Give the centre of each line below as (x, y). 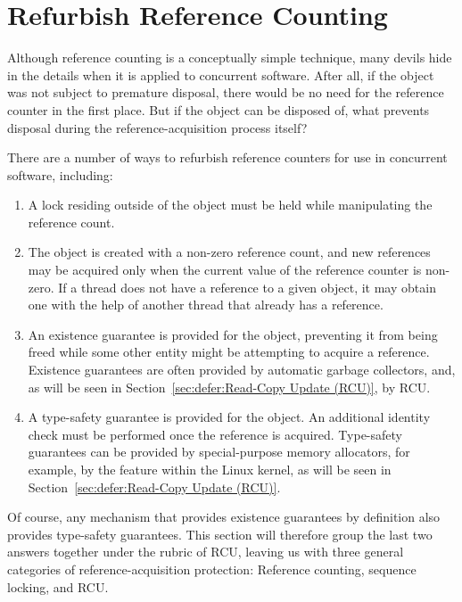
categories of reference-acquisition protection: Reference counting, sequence (212, 569)
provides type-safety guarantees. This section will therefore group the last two (220, 534)
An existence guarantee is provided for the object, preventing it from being (233, 334)
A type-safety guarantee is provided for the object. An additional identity (229, 417)
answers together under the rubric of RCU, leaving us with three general (206, 552)
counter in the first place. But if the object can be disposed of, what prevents (219, 109)
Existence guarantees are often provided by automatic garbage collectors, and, (242, 370)
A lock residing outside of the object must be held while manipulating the (230, 205)
